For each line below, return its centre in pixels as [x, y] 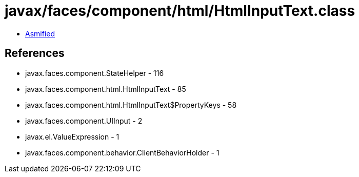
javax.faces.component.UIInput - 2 [84, 121]
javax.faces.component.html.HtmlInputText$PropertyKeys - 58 [131, 105]
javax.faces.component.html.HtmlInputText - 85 [106, 89]
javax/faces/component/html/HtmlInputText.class [180, 11]
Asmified [40, 33]
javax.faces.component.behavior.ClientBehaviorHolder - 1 [122, 152]
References [35, 53]
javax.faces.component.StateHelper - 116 [95, 73]
